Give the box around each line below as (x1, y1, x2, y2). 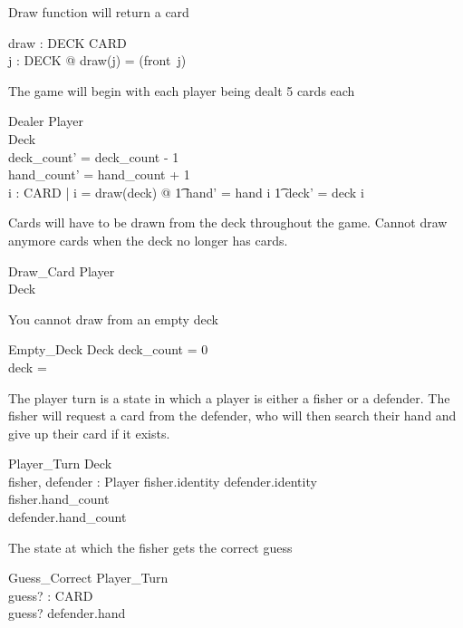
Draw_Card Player (8, 261, 115, 280)
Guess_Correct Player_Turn (8, 568, 169, 587)
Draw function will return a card (8, 3, 189, 21)
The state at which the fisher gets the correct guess (8, 537, 293, 556)
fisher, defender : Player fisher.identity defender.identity (8, 471, 317, 490)
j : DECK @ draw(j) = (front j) (8, 51, 187, 70)
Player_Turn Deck (8, 454, 112, 473)
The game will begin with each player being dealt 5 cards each (8, 81, 355, 100)
